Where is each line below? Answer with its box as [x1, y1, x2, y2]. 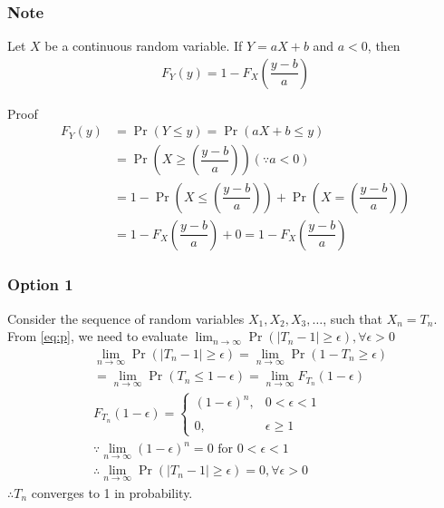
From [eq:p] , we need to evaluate [7, 327, 188, 346]
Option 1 [7, 273, 73, 296]
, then [367, 36, 401, 55]
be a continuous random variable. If [44, 36, 243, 55]
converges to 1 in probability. [31, 483, 193, 502]
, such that [323, 308, 383, 327]
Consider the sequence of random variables [7, 308, 245, 327]
